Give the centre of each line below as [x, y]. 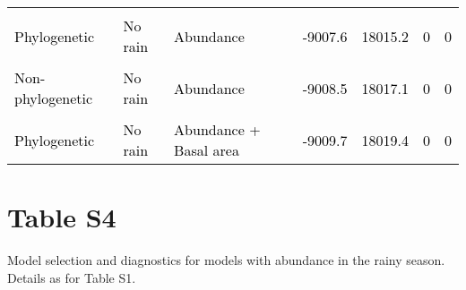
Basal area [207, 150]
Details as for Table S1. [72, 277]
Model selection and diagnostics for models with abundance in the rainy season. [226, 260]
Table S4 [62, 217]
